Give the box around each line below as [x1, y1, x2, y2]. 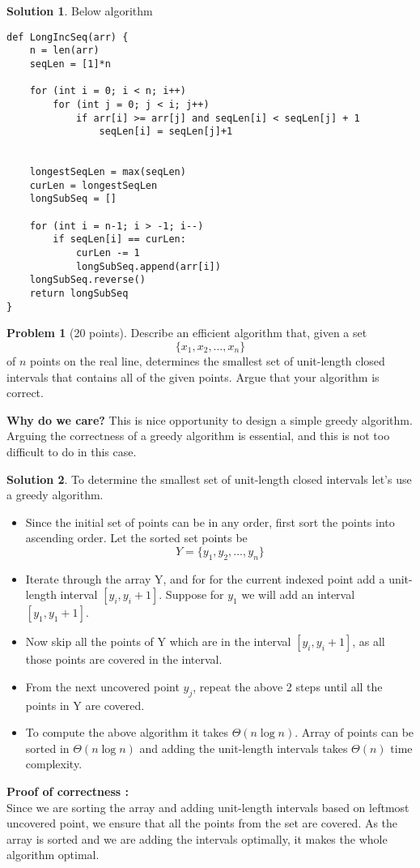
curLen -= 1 [75, 247, 140, 259]
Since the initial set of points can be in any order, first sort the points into [25, 513, 395, 530]
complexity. [25, 755, 83, 772]
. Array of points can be [295, 724, 414, 741]
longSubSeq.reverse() [29, 274, 146, 286]
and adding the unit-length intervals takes [139, 739, 348, 756]
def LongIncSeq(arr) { [6, 31, 129, 43]
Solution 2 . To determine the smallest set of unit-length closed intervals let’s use [6, 470, 412, 487]
